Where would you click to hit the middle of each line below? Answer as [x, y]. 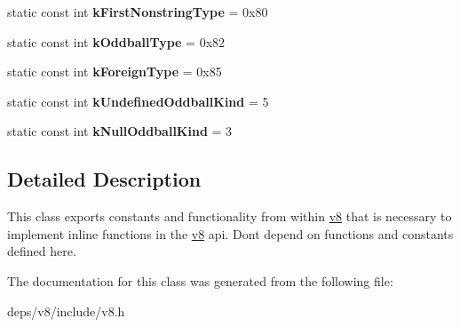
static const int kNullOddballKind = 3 [120, 131]
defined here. [42, 251]
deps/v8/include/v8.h [66, 311]
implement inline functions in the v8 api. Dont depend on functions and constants [230, 233]
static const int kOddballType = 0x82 [116, 41]
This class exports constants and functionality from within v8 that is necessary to [230, 216]
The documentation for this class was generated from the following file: [200, 280]
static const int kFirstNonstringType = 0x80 [138, 12]
